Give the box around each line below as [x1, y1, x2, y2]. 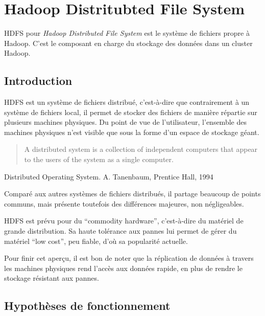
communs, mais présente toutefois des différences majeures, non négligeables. [4, 198, 244, 209]
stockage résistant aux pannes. [4, 273, 99, 283]
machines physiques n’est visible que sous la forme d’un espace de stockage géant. [4, 126, 259, 137]
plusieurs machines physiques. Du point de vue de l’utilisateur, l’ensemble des [4, 117, 247, 127]
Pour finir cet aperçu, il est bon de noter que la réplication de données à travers [4, 253, 254, 263]
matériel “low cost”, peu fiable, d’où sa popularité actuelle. [4, 235, 188, 246]
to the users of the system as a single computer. [24, 154, 174, 165]
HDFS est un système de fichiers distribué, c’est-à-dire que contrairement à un [4, 97, 250, 107]
